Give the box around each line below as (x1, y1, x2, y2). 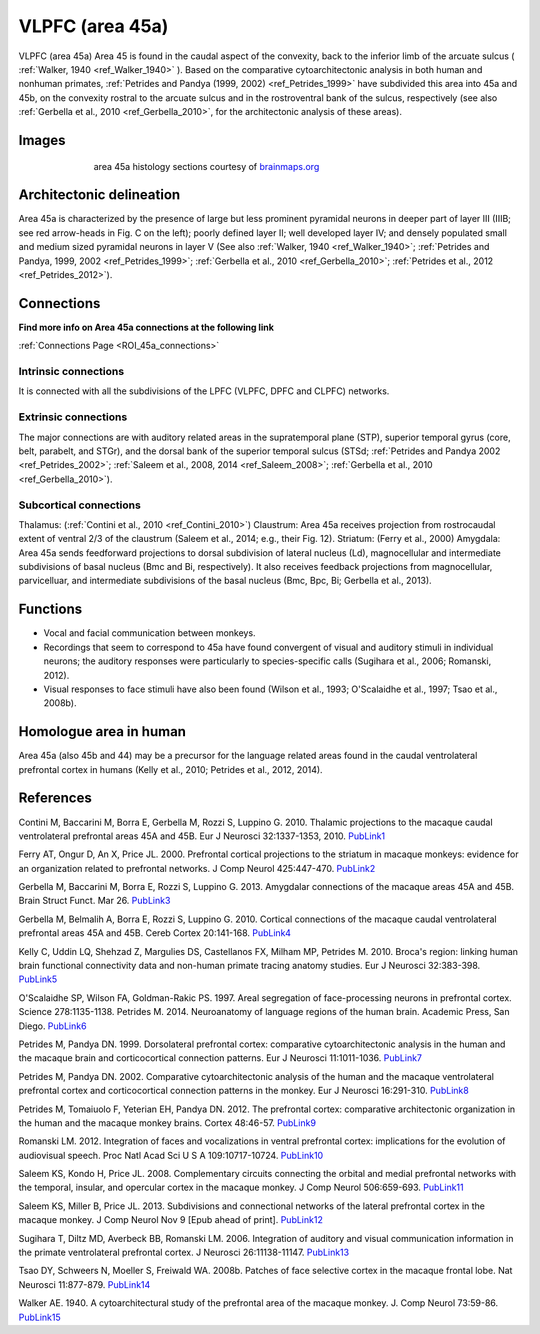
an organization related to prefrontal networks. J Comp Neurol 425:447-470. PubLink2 (18, 862, 376, 874)
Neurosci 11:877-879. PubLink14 (18, 1278, 151, 1290)
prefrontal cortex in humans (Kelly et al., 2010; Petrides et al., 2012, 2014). (18, 763, 324, 775)
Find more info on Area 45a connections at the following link (18, 321, 275, 333)
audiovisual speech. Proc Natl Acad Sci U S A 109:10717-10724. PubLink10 (18, 1149, 324, 1161)
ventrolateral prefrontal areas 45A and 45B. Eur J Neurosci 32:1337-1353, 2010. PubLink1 (18, 830, 386, 842)
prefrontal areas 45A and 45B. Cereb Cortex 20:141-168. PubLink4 (18, 927, 292, 939)
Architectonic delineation (18, 186, 181, 204)
